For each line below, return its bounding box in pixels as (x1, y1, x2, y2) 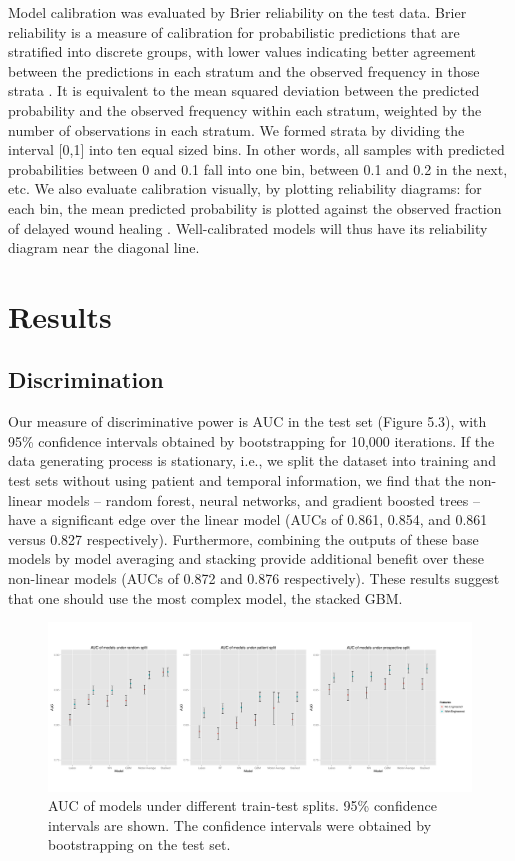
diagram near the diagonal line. (8, 237, 200, 258)
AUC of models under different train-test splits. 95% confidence (48, 795, 437, 816)
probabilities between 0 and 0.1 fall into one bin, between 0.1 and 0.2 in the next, (8, 158, 508, 179)
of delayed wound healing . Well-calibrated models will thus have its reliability (8, 217, 488, 238)
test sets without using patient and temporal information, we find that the (8, 470, 465, 491)
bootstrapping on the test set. (48, 834, 231, 855)
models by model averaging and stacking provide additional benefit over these (8, 548, 484, 569)
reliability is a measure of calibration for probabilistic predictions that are (8, 21, 460, 42)
